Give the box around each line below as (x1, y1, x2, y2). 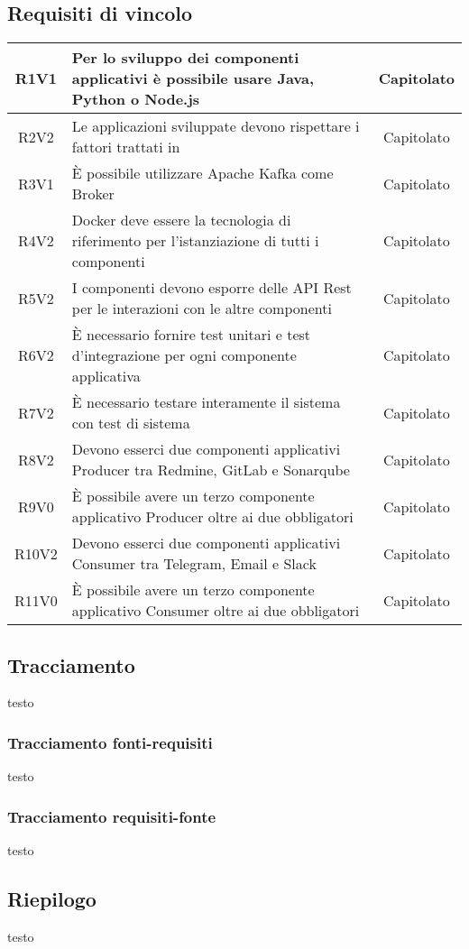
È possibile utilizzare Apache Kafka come (71, 162, 334, 184)
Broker (71, 183, 115, 205)
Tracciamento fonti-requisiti (7, 731, 213, 753)
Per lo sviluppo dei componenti (71, 47, 299, 69)
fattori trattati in (71, 136, 180, 158)
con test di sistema (71, 412, 190, 434)
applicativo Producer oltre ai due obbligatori (71, 506, 354, 528)
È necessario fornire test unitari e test (71, 324, 311, 346)
